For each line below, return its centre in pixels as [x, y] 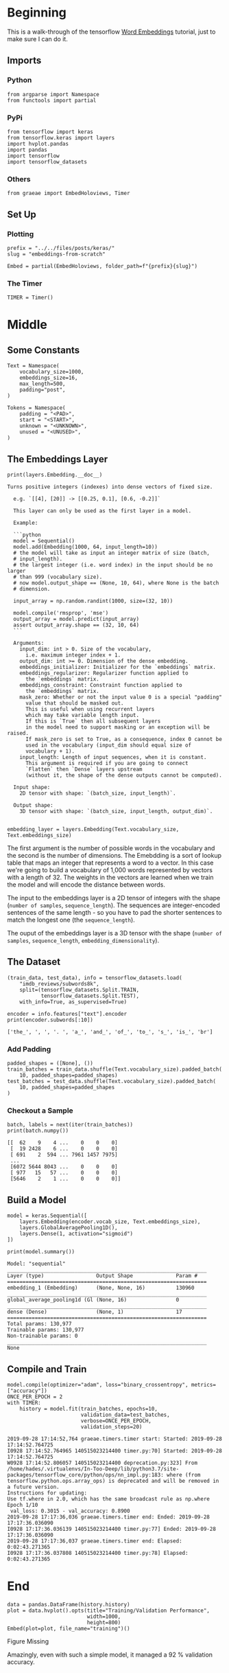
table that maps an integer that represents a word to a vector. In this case [110, 863]
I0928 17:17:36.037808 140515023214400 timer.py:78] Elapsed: [98, 1553]
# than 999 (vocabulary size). [58, 577]
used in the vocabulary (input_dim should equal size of [108, 746]
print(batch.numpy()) [38, 1131]
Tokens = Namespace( [37, 408]
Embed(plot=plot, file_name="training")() [69, 1628]
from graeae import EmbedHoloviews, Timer [69, 194]
